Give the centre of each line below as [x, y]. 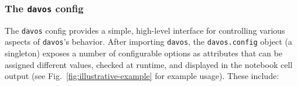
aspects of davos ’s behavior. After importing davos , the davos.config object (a [148, 42]
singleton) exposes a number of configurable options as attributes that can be [144, 53]
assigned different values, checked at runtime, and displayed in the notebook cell [149, 64]
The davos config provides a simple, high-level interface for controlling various [145, 30]
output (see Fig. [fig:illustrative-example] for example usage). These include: [142, 76]
